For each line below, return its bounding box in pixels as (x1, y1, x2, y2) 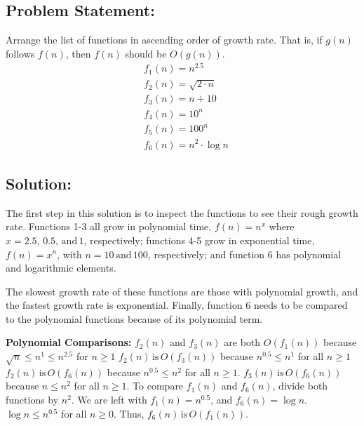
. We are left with (71, 392, 147, 407)
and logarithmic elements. (6, 260, 116, 275)
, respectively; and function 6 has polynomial (147, 246, 342, 261)
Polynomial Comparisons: (6, 335, 132, 350)
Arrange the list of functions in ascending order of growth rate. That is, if (6, 32, 323, 47)
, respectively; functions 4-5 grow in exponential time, (83, 232, 315, 247)
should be (125, 46, 167, 60)
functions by (6, 392, 59, 407)
